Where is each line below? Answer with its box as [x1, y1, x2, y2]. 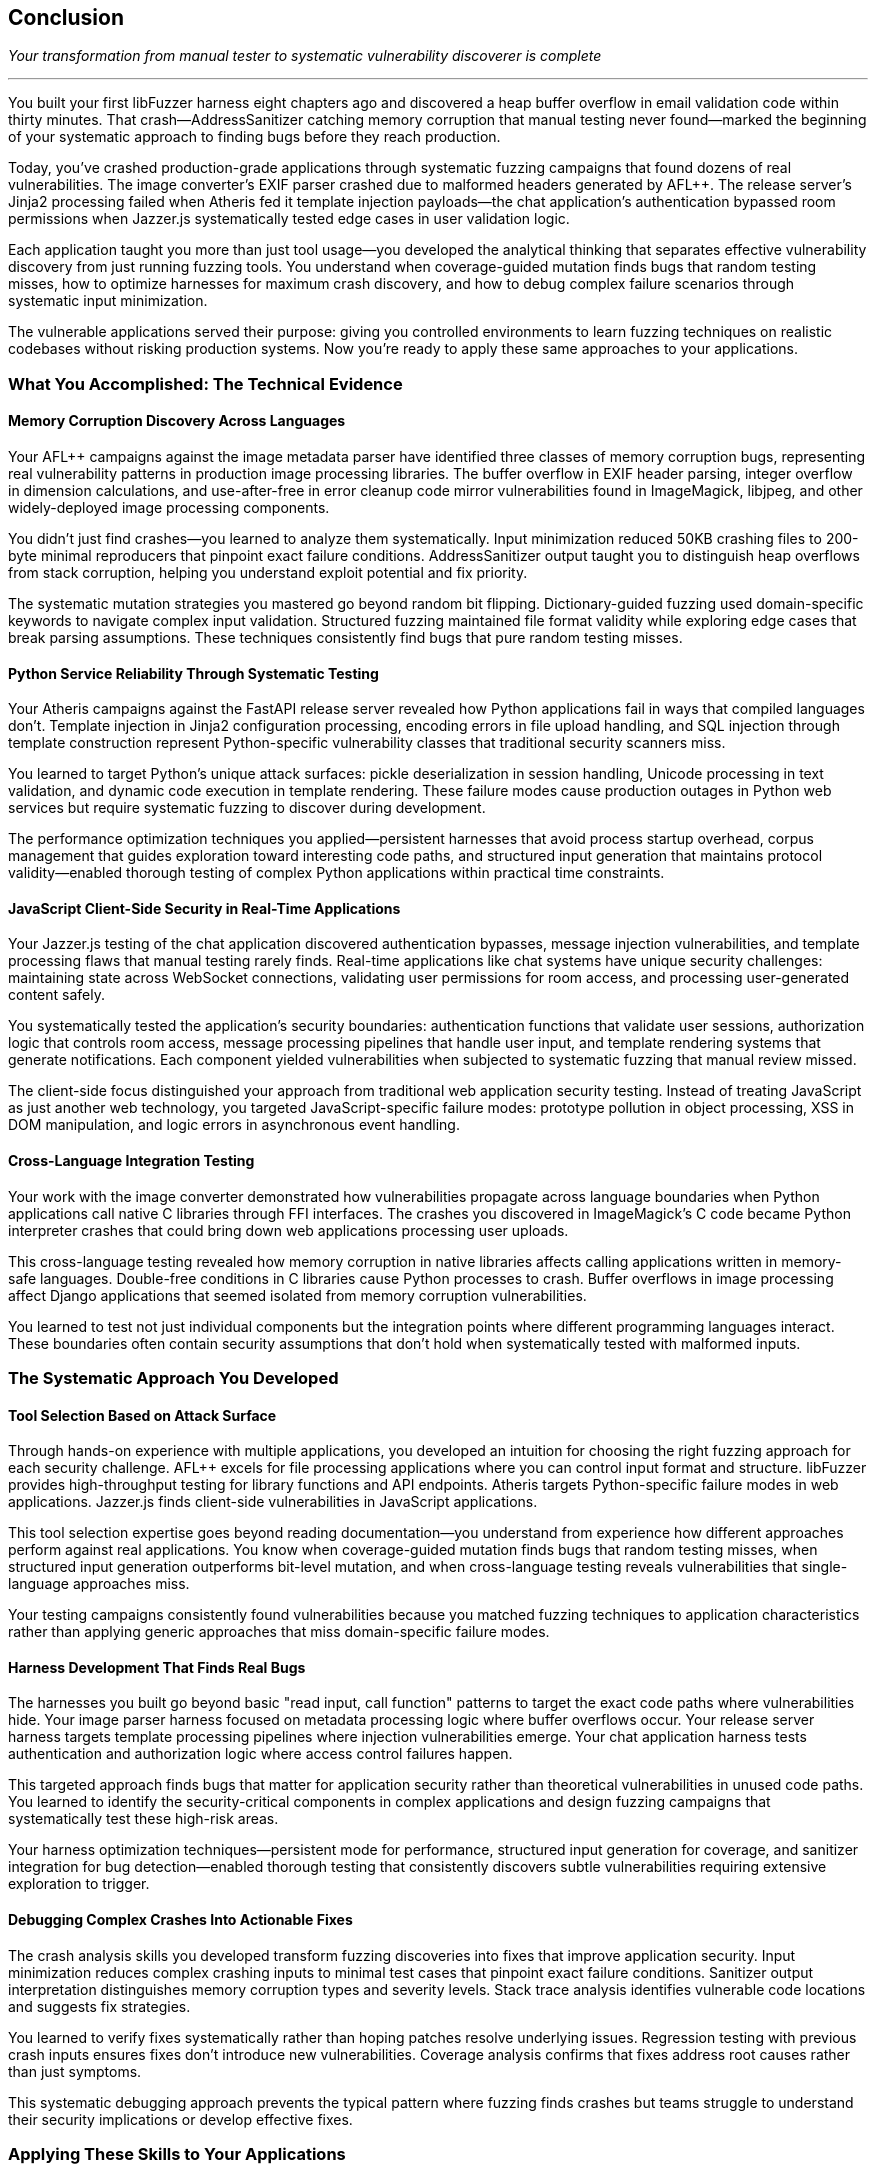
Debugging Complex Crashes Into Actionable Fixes [8, 1911, 353, 1929]
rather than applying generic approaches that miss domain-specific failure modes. [8, 1623, 550, 1641]
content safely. [8, 986, 105, 1004]
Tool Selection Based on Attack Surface [8, 1406, 277, 1424]
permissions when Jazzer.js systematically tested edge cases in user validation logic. [8, 210, 570, 228]
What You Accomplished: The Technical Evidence [8, 373, 403, 394]
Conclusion [8, 5, 125, 30]
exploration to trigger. [8, 1875, 150, 1893]
